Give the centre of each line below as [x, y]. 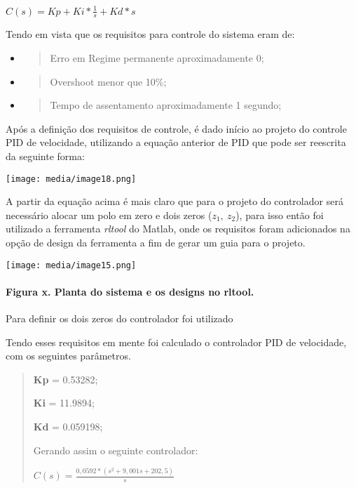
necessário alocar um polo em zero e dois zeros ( [109, 215]
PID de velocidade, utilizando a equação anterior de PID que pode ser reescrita [176, 142]
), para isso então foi [280, 215]
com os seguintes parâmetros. [68, 356]
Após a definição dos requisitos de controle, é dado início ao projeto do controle [176, 128]
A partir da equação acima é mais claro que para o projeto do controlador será [174, 201]
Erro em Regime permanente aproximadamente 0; [157, 57]
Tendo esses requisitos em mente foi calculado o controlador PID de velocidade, [176, 342]
